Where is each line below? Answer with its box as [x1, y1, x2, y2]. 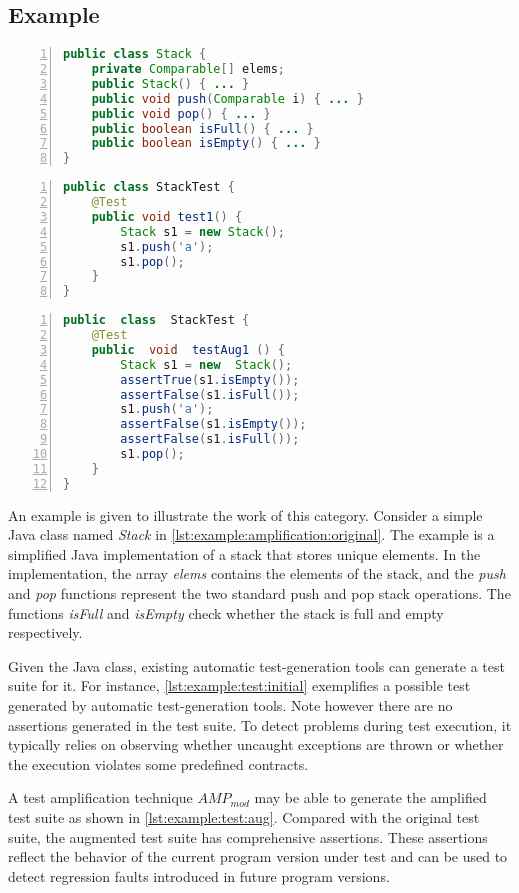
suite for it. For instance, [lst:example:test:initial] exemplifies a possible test [8, 675, 471, 696]
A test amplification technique [8, 787, 193, 808]
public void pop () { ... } [91, 106, 271, 121]
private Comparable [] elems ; [91, 62, 285, 77]
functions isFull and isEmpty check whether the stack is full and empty [8, 602, 444, 623]
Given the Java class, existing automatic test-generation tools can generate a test [8, 655, 505, 676]
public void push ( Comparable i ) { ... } [91, 91, 364, 106]
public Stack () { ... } [91, 76, 250, 91]
